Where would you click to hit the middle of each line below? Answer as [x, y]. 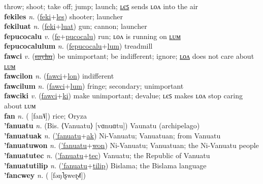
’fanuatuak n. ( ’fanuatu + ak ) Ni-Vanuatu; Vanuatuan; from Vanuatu [112, 135]
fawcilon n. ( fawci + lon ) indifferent [59, 76]
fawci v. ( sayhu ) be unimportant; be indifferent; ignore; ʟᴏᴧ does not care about [129, 56]
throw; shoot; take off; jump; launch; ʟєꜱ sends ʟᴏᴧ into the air [101, 6]
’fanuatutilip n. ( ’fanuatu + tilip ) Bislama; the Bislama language [105, 165]
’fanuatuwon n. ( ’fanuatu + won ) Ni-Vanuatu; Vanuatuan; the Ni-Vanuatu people [131, 145]
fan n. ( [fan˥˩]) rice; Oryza [45, 115]
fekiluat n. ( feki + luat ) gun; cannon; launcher [76, 26]
